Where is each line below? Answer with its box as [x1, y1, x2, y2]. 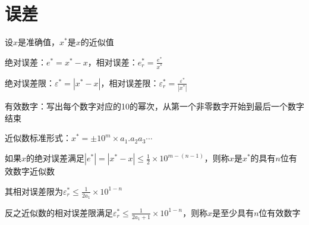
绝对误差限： [5, 76, 55, 89]
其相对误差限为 [5, 185, 63, 197]
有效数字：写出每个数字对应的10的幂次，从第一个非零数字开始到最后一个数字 [5, 100, 304, 112]
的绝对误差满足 [26, 152, 85, 164]
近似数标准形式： [5, 132, 71, 144]
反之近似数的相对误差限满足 [5, 206, 113, 218]
